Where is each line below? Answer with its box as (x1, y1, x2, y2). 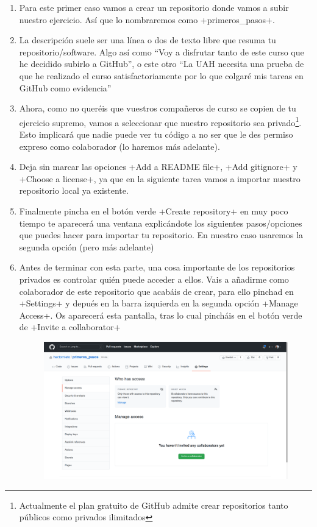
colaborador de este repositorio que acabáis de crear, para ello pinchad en (19, 285, 294, 297)
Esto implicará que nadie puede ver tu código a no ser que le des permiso (19, 128, 293, 140)
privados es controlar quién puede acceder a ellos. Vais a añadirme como (19, 272, 289, 285)
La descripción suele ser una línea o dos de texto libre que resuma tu (19, 34, 276, 46)
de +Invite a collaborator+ (19, 320, 121, 333)
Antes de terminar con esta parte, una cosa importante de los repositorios (19, 261, 295, 274)
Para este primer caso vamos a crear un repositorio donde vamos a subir (19, 1, 289, 13)
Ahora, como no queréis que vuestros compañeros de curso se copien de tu (19, 102, 296, 115)
